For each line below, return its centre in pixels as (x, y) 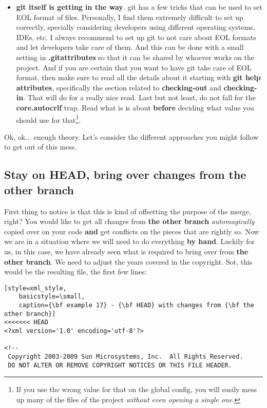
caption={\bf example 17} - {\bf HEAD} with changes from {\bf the (136, 305)
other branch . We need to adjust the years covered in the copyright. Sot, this (128, 261)
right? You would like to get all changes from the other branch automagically (129, 221)
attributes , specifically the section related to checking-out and (119, 87)
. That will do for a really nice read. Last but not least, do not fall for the (139, 97)
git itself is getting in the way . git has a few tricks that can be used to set (139, 7)
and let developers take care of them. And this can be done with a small (130, 47)
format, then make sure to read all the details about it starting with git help (138, 77)
